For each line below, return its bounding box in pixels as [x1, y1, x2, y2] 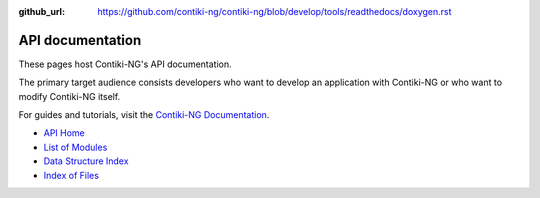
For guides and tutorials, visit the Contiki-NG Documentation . [18, 109, 270, 121]
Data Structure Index [43, 155, 129, 167]
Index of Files [43, 169, 100, 181]
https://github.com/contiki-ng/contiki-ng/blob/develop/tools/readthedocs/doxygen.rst [97, 6, 452, 17]
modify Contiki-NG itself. [18, 90, 121, 102]
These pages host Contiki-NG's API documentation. [18, 58, 232, 70]
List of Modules [43, 141, 108, 153]
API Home [43, 127, 85, 139]
